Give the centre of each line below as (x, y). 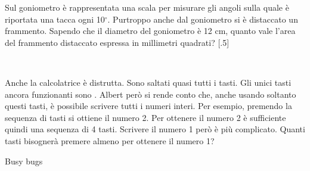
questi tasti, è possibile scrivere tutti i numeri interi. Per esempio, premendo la (148, 106)
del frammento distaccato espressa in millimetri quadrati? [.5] (117, 42)
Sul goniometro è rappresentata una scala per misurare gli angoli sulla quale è (147, 7)
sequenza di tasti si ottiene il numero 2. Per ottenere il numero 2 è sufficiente (145, 117)
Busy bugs (24, 161)
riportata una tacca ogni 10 (55, 19)
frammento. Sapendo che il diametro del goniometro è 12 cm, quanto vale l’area (150, 31)
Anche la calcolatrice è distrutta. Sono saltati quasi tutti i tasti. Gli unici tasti (148, 82)
